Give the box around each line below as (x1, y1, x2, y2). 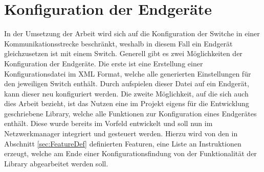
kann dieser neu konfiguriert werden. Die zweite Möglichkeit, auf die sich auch (4, 88, 249, 99)
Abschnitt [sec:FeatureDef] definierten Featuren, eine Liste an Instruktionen (4, 138, 241, 149)
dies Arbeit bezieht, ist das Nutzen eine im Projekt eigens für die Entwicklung (4, 98, 249, 109)
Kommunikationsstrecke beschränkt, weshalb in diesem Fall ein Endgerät (4, 38, 233, 48)
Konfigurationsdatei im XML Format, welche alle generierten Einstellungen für (4, 68, 251, 79)
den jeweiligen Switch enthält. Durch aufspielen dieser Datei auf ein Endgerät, (4, 78, 249, 89)
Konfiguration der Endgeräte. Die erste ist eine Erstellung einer (4, 58, 203, 68)
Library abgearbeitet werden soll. (4, 158, 108, 168)
